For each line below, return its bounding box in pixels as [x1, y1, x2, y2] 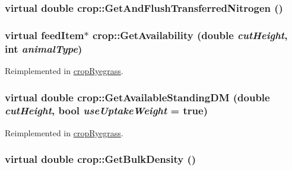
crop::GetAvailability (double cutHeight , [92, 27, 288, 42]
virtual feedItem [5, 27, 84, 42]
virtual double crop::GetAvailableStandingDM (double [5, 89, 270, 104]
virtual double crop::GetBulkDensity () [5, 152, 196, 166]
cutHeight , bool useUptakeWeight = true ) [5, 103, 208, 118]
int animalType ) [5, 41, 82, 56]
